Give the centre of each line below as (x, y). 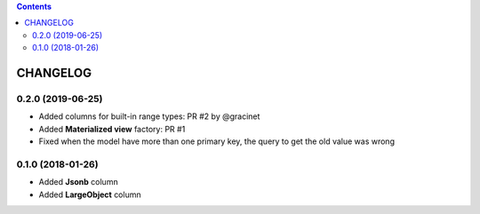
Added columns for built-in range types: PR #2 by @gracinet (149, 116)
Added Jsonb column (79, 182)
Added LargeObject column (90, 194)
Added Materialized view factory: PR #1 (112, 129)
